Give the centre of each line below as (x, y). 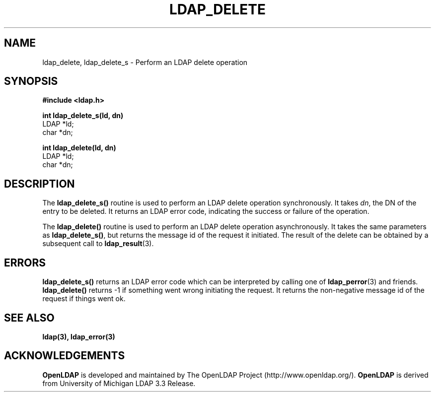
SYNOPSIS (31, 81)
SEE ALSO (29, 318)
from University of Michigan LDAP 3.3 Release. (119, 383)
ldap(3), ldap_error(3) (79, 336)
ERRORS (25, 263)
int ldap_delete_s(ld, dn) (83, 116)
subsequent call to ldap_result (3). (98, 244)
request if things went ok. (84, 299)
